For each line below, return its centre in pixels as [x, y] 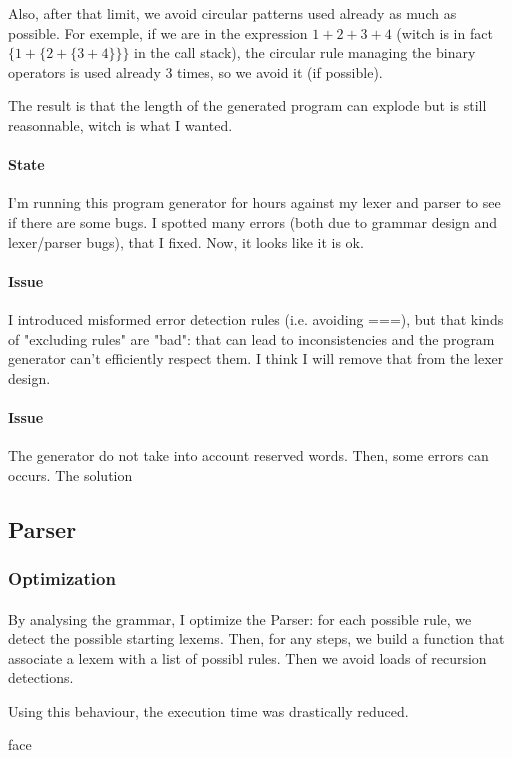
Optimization [62, 578]
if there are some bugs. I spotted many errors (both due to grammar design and [253, 221]
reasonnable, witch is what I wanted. [120, 124]
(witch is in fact [444, 32]
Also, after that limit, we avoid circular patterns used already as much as [232, 13]
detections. [41, 677]
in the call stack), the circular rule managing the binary [305, 52]
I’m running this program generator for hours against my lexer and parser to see [254, 202]
